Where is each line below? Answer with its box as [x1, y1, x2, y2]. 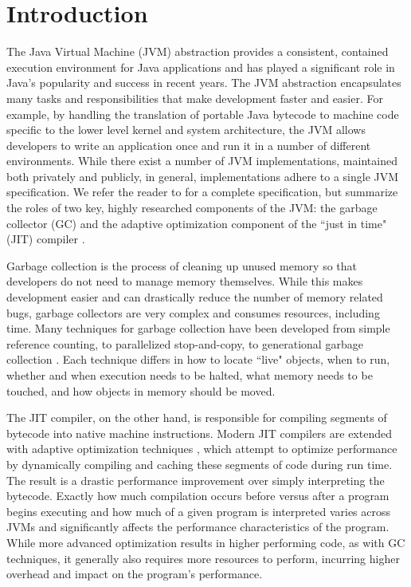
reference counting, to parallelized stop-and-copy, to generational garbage [6, 335, 363, 352]
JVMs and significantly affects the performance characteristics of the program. [6, 518, 389, 535]
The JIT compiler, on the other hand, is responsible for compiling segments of [6, 409, 387, 426]
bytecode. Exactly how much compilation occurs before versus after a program [6, 487, 389, 504]
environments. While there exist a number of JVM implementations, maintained [6, 152, 397, 169]
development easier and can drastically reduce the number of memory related [6, 289, 383, 305]
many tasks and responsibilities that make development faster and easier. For [6, 89, 383, 106]
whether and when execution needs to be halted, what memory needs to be [6, 367, 373, 383]
